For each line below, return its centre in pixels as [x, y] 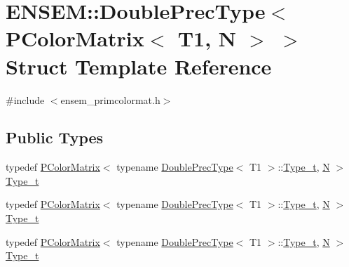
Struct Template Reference [139, 66]
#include [25, 99]
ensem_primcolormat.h [110, 99]
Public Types [55, 137]
